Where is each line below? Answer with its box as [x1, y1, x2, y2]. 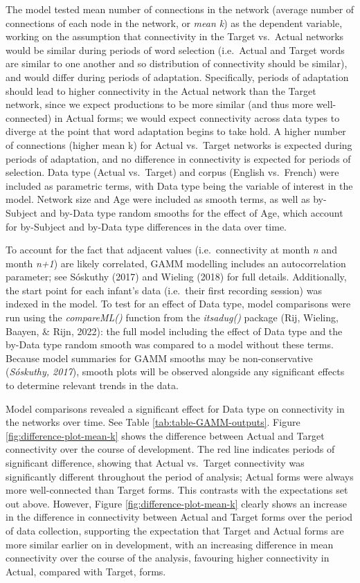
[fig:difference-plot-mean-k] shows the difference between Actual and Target [6, 428, 325, 442]
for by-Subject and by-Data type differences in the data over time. [6, 219, 287, 233]
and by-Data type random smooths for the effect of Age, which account [40, 205, 343, 219]
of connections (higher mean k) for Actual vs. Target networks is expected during [6, 137, 352, 152]
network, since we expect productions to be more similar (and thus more [6, 97, 314, 111]
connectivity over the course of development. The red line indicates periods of [6, 442, 335, 456]
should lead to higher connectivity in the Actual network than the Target [6, 83, 316, 98]
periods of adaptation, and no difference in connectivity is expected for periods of [6, 151, 351, 165]
